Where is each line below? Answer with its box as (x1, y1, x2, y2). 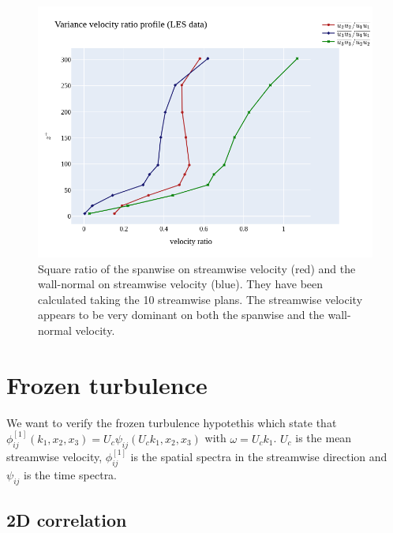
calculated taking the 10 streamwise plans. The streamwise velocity (38, 291, 363, 307)
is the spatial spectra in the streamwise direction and (130, 448, 387, 464)
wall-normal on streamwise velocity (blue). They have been (38, 276, 324, 292)
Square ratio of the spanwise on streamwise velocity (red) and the (38, 260, 356, 276)
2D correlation (6, 507, 127, 531)
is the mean (295, 430, 352, 446)
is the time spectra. (24, 466, 118, 482)
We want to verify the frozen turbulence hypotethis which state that (6, 414, 337, 430)
